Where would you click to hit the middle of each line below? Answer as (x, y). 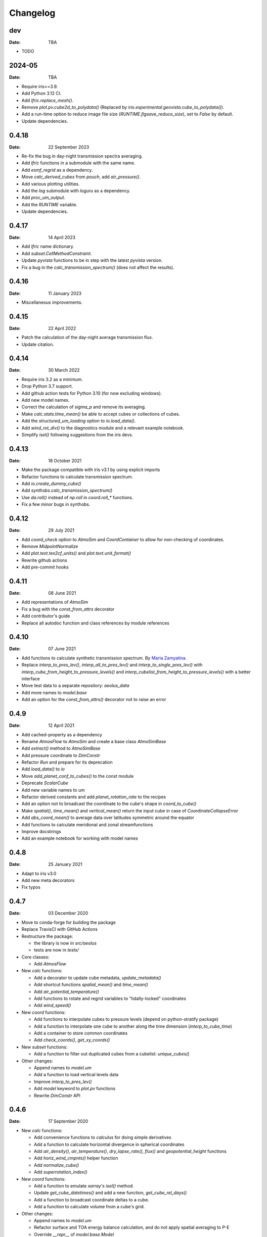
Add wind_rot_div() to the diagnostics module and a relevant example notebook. (103, 428)
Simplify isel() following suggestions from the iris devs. (77, 435)
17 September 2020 (68, 1121)
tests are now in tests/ (56, 950)
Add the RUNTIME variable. (49, 204)
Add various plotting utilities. (51, 184)
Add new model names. (46, 400)
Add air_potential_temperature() (67, 992)
